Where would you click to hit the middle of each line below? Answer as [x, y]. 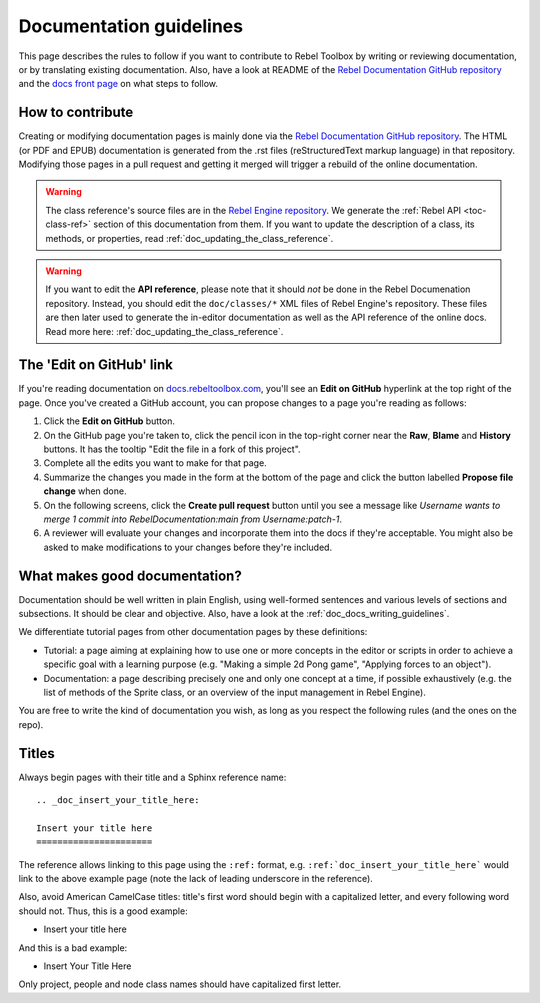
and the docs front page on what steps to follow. [118, 84]
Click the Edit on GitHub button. [109, 421]
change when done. [85, 491]
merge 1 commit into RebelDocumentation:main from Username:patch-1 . [192, 519]
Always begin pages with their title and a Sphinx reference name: [152, 777]
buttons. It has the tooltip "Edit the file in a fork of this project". [172, 449]
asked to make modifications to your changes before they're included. [188, 547]
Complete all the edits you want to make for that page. [155, 463]
